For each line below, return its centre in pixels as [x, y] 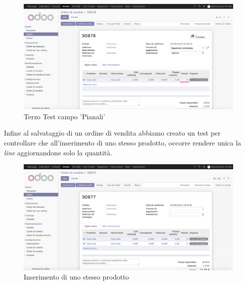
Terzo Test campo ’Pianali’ [64, 116]
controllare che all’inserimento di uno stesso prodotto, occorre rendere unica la [123, 143]
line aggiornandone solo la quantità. [58, 152]
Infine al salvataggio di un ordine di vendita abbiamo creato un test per [112, 133]
